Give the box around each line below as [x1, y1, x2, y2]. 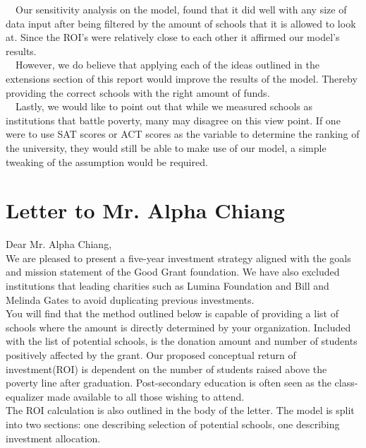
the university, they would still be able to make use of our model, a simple [6, 140, 327, 155]
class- [334, 375, 358, 390]
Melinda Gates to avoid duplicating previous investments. [6, 292, 255, 307]
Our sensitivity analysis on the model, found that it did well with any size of [15, 2, 347, 16]
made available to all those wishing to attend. [47, 389, 245, 403]
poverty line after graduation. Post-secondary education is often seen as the [6, 375, 331, 390]
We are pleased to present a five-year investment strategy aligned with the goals [6, 250, 351, 265]
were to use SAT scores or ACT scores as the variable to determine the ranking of [6, 126, 360, 141]
